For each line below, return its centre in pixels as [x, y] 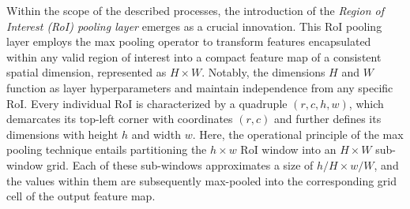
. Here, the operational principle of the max [298, 134]
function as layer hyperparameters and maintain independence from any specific [200, 87]
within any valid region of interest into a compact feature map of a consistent [194, 56]
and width [156, 134]
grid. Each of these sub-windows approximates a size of [180, 164]
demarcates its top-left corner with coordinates [120, 119]
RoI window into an [288, 149]
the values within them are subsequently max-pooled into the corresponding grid [201, 180]
